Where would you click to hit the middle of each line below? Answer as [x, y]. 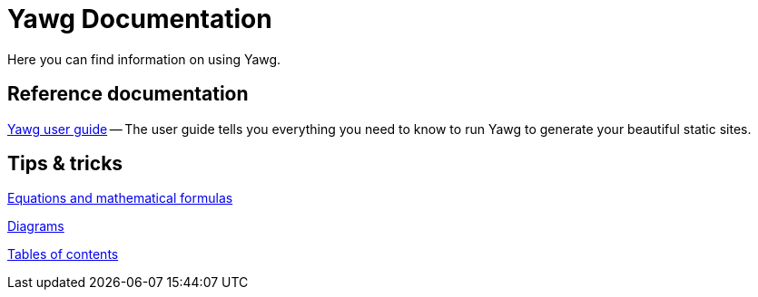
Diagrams [36, 226]
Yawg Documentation [140, 19]
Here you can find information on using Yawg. [144, 59]
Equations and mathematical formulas [120, 198]
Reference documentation [128, 94]
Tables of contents [63, 254]
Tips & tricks [65, 164]
